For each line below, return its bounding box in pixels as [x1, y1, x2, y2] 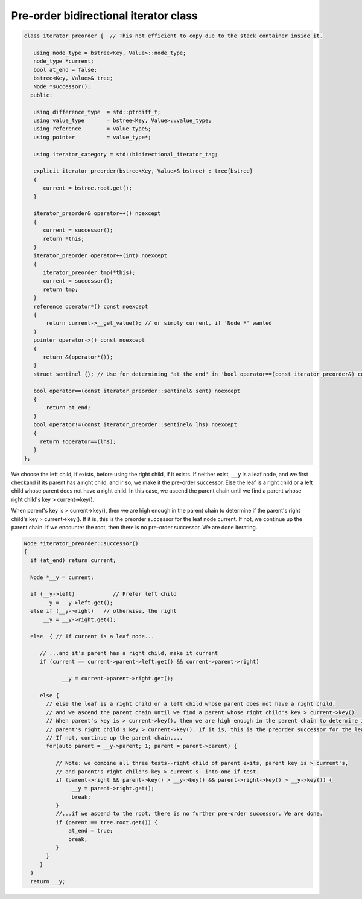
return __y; [30, 878, 66, 885]
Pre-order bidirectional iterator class [11, 9, 198, 22]
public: [30, 91, 53, 98]
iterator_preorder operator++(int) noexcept [33, 252, 167, 259]
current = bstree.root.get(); [43, 185, 133, 191]
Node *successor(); [33, 83, 91, 90]
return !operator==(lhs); [39, 438, 117, 445]
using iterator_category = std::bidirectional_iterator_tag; [33, 151, 218, 158]
